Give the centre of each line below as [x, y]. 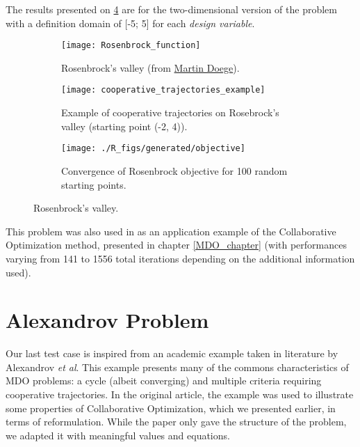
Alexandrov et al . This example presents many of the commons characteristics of [177, 367]
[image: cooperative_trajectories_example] [163, 90]
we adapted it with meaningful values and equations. [118, 435]
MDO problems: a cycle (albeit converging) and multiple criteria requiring [164, 381]
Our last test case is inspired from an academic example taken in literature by [172, 353]
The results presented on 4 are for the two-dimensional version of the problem [171, 9]
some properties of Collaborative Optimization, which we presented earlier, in [171, 408]
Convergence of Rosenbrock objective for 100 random [174, 170]
